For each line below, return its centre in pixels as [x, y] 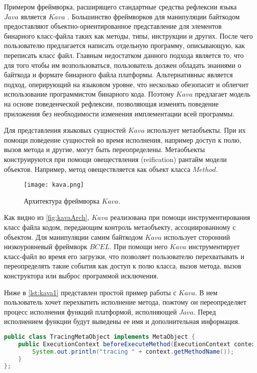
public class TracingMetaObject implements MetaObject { [100, 337]
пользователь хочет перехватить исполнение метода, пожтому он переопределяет [125, 302]
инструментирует [214, 246]
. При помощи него [138, 246]
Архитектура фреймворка [62, 200]
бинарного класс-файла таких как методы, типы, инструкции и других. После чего [128, 35]
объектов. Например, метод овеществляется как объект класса [97, 169]
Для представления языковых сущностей [65, 130]
